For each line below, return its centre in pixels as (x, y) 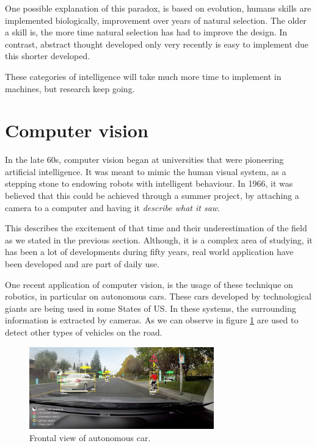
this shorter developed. (48, 56)
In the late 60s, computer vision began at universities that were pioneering (144, 160)
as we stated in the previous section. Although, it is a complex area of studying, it (159, 239)
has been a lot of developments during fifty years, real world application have (149, 252)
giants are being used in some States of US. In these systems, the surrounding (151, 308)
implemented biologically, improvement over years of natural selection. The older (156, 20)
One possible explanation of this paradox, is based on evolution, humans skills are (158, 8)
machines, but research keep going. (70, 88)
